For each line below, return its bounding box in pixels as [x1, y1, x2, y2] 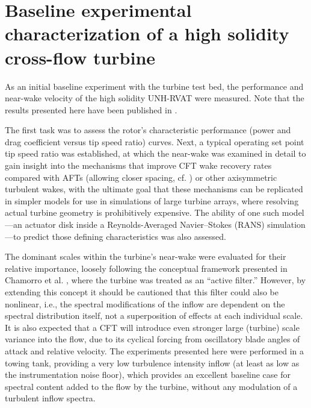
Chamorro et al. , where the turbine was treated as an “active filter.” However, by [5, 274, 306, 286]
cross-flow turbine [5, 45, 156, 69]
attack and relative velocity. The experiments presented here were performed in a [5, 344, 304, 357]
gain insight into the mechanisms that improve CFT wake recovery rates [5, 159, 272, 172]
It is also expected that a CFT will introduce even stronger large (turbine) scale [5, 321, 300, 333]
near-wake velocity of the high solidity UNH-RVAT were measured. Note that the [5, 92, 304, 104]
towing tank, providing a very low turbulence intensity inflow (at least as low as [5, 356, 300, 369]
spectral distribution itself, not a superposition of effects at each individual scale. [5, 309, 303, 322]
